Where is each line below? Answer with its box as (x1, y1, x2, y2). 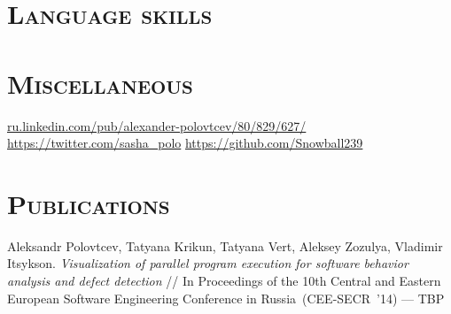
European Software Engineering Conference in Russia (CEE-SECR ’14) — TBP (7, 288, 445, 307)
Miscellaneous (7, 65, 193, 101)
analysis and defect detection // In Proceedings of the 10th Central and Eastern (7, 272, 441, 289)
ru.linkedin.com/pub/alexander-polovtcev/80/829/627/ (7, 116, 307, 134)
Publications (7, 185, 170, 221)
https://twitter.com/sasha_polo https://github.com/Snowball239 (7, 134, 363, 152)
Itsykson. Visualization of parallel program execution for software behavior (7, 254, 408, 272)
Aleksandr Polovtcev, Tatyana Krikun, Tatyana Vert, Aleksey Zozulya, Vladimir (7, 236, 443, 255)
